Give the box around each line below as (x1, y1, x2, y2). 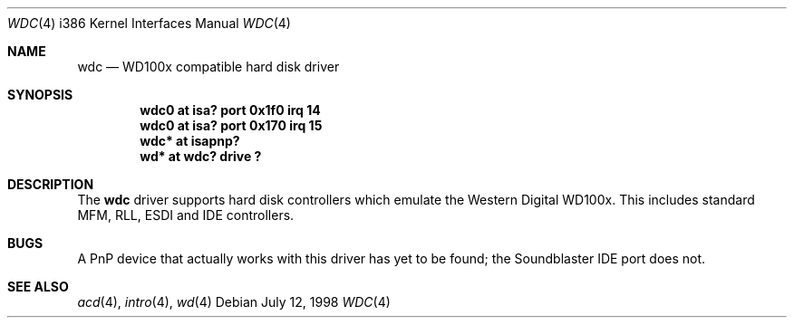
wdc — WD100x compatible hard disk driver (77, 59, 340, 74)
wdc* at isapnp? (140, 133, 240, 148)
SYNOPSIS (7, 87, 73, 102)
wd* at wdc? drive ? (140, 148, 262, 164)
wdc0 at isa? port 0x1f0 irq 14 (140, 102, 321, 118)
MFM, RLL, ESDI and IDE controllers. (77, 207, 295, 223)
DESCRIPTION (7, 177, 94, 192)
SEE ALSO (7, 279, 69, 294)
